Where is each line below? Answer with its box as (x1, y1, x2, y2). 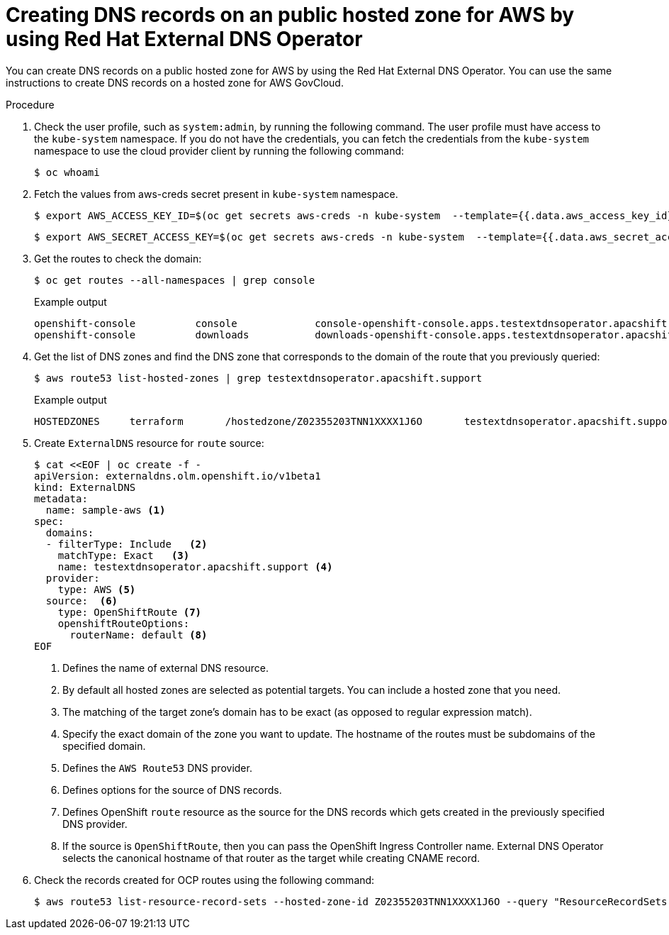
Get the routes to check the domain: (34, 252, 202, 265)
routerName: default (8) (69, 629, 208, 641)
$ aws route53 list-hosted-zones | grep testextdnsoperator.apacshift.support (34, 372, 483, 384)
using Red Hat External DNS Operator (6, 27, 363, 51)
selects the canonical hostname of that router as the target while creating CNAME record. (62, 851, 480, 864)
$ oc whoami (34, 166, 100, 178)
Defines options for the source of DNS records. (62, 783, 282, 796)
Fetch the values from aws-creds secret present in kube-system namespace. (34, 187, 398, 200)
